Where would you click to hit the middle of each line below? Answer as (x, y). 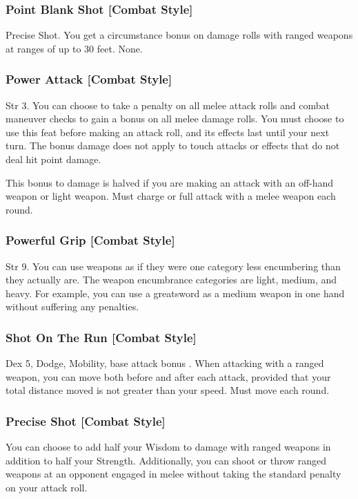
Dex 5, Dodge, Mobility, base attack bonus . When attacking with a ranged (165, 363)
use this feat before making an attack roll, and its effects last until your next (168, 132)
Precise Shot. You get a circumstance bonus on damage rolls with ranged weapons (179, 35)
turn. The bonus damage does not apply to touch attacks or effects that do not (173, 145)
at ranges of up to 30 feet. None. (74, 48)
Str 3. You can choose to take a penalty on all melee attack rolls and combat (168, 105)
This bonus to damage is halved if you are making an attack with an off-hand (170, 182)
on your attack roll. (47, 487)
